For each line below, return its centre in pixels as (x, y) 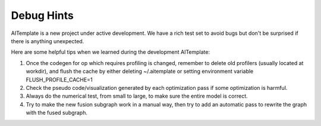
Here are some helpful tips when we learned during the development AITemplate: (111, 52)
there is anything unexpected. (48, 41)
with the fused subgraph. (56, 113)
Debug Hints (42, 15)
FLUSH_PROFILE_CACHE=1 (59, 79)
